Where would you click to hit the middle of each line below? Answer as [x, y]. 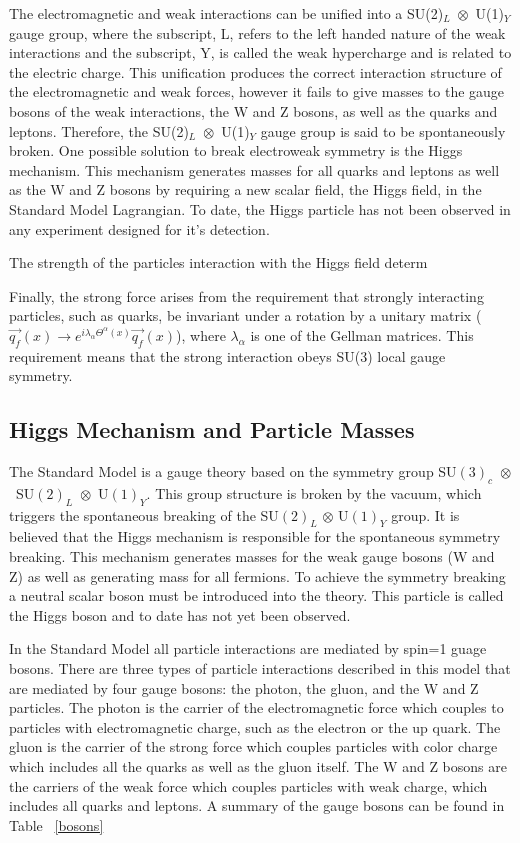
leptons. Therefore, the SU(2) [99, 130]
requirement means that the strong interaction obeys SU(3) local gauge [227, 355]
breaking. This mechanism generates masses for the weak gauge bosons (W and [252, 556]
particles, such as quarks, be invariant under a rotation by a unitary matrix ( [245, 315]
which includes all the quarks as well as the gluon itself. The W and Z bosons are [258, 766]
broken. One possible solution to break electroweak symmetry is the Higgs [236, 150]
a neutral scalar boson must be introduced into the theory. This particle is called [256, 595]
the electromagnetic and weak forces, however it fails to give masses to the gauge [257, 91]
